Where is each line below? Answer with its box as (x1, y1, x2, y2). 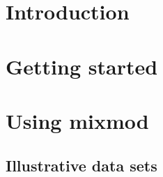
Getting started (6, 52, 158, 80)
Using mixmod (6, 106, 149, 134)
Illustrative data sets (6, 154, 157, 176)
